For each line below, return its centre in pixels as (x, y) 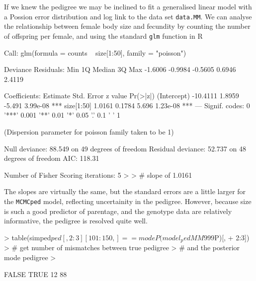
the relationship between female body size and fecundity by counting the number (127, 26)
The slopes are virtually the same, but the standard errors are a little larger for (125, 191)
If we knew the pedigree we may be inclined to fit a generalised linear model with (128, 6)
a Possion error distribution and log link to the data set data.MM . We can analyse (128, 16)
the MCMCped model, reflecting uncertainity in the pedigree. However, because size (128, 201)
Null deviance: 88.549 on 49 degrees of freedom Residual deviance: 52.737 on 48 (125, 148)
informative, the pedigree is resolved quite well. (76, 221)
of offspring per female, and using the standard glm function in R (103, 35)
